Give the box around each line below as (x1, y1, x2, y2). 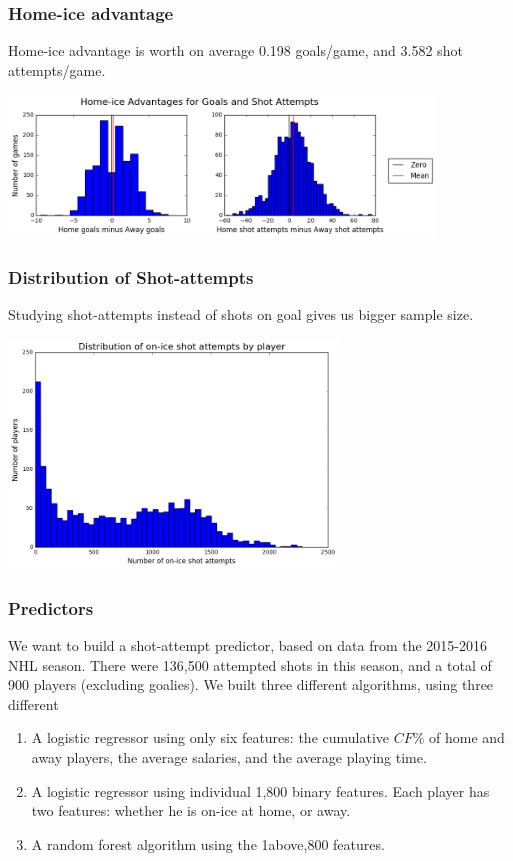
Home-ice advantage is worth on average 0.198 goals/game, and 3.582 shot (8, 40, 463, 61)
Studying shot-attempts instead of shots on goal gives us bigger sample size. (8, 304, 474, 325)
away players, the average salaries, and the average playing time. (31, 746, 427, 767)
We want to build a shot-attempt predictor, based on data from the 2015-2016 (8, 635, 487, 656)
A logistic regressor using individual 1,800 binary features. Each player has (31, 780, 490, 801)
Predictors (8, 595, 94, 620)
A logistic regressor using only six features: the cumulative (31, 727, 390, 748)
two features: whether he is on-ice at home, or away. (31, 800, 351, 821)
